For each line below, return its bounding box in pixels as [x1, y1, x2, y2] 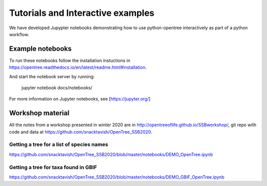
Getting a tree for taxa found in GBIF [9, 164, 97, 171]
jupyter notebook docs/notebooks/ [21, 85, 92, 91]
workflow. [9, 31, 29, 37]
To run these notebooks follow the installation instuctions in [9, 57, 131, 63]
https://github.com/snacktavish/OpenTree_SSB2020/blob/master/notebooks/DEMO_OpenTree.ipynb [9, 151, 213, 157]
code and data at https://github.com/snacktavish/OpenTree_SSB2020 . [9, 129, 152, 135]
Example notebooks [9, 45, 72, 53]
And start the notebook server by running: [9, 73, 95, 79]
